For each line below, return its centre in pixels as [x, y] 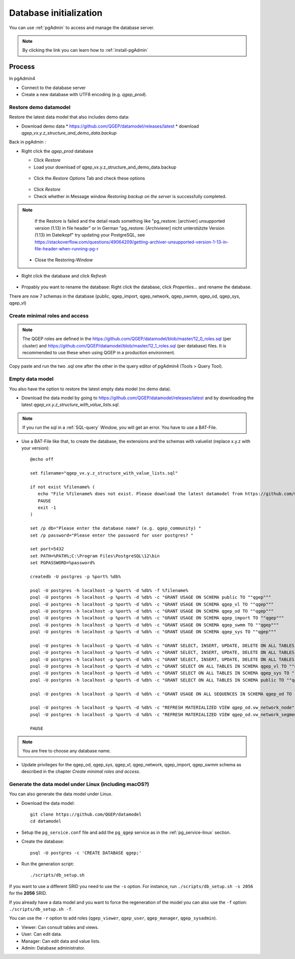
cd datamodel [46, 821]
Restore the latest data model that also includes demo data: [69, 117]
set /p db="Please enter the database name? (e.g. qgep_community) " [116, 528]
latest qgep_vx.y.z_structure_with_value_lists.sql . [71, 405]
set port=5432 [47, 549]
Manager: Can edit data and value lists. [61, 941]
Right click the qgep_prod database [57, 151]
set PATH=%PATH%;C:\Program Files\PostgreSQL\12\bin [95, 556]
